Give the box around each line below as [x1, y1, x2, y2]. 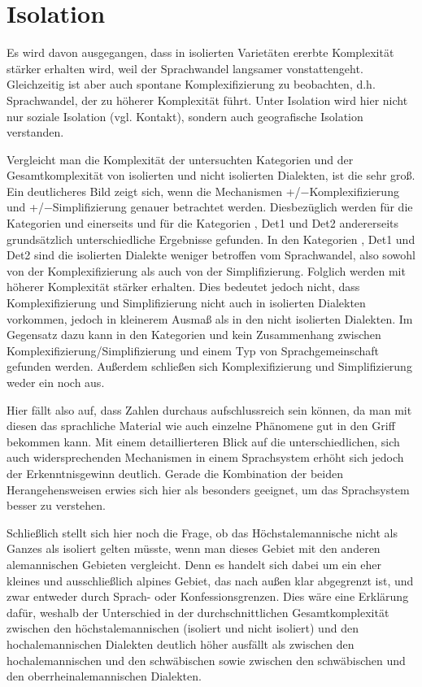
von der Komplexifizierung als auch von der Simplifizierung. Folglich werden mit [7, 262, 406, 279]
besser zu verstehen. [7, 497, 107, 514]
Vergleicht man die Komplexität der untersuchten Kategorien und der [7, 150, 354, 167]
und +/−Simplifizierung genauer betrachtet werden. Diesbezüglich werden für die [7, 198, 413, 215]
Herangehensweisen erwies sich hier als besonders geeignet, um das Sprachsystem [7, 480, 410, 498]
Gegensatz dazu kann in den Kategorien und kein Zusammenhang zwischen [7, 326, 381, 343]
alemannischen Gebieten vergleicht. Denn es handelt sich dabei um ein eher [7, 555, 382, 572]
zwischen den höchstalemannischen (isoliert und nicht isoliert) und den [7, 620, 359, 637]
